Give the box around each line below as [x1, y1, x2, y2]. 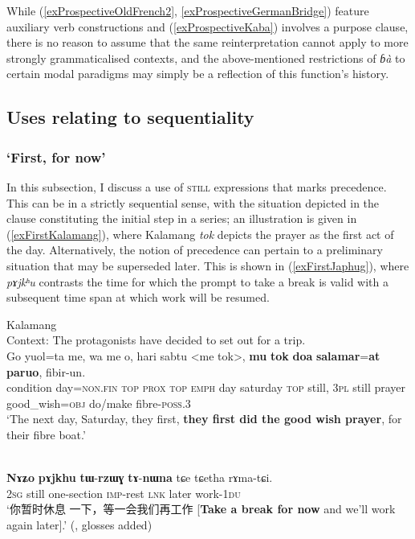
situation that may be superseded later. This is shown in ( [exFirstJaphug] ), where [6, 257, 409, 274]
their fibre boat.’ [6, 426, 86, 442]
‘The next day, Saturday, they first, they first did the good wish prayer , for [6, 410, 402, 427]
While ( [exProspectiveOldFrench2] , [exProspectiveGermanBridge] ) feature [6, 2, 369, 19]
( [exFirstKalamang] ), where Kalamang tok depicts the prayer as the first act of [6, 225, 394, 242]
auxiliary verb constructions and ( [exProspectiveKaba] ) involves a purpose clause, [6, 18, 409, 35]
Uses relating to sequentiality [6, 105, 254, 130]
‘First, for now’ [6, 146, 106, 167]
